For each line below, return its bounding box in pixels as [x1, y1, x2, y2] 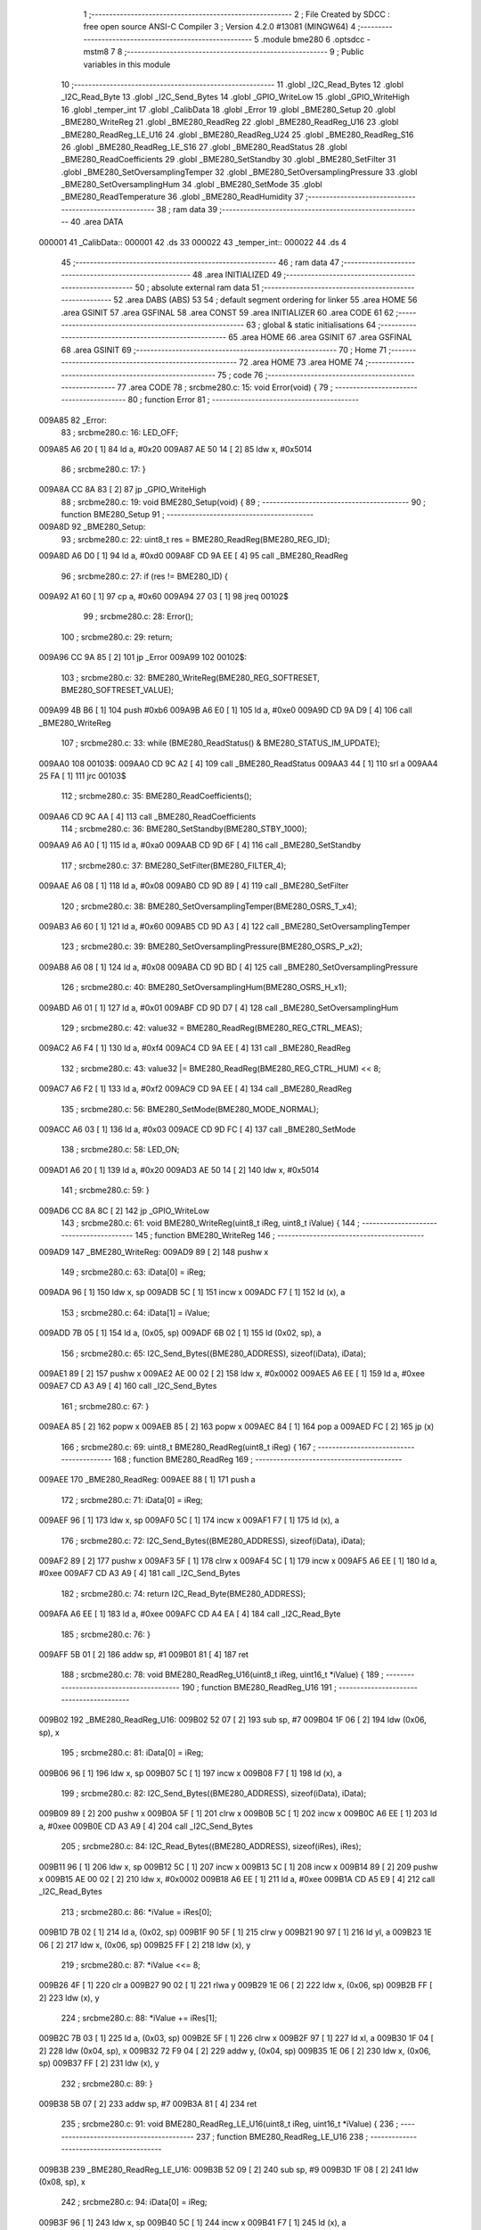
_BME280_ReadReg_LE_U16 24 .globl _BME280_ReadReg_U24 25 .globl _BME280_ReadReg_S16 [61, 129, 414, 140]
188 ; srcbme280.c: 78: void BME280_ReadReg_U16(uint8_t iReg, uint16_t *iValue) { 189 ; [61, 1669, 384, 1681]
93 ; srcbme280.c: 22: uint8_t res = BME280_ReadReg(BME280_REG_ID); [61, 533, 330, 544]
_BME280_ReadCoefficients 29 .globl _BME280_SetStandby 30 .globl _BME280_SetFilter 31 [61, 154, 396, 165]
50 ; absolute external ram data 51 [135, 282, 260, 293]
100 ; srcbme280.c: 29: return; [61, 632, 173, 642]
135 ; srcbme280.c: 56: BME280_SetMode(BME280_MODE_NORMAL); [61, 1103, 320, 1114]
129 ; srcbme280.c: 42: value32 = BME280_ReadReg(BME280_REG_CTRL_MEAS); [61, 1022, 363, 1033]
